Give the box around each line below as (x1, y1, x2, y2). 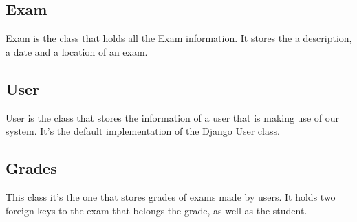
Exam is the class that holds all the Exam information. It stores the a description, (6, 31, 352, 45)
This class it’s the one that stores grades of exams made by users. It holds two (6, 189, 336, 203)
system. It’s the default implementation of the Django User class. (6, 124, 280, 138)
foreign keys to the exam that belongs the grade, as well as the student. (6, 203, 307, 217)
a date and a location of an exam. (6, 44, 148, 58)
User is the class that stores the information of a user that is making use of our (6, 110, 340, 124)
